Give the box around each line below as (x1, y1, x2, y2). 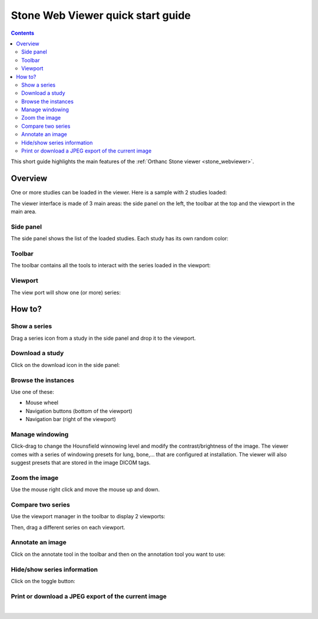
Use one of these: (11, 388, 54, 395)
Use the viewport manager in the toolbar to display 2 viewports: (11, 513, 165, 520)
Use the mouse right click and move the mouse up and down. (11, 486, 160, 493)
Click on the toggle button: (11, 578, 76, 584)
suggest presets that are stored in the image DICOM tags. (11, 459, 151, 466)
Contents (11, 29, 35, 37)
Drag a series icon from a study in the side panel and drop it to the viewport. (11, 335, 196, 342)
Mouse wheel (25, 399, 59, 406)
